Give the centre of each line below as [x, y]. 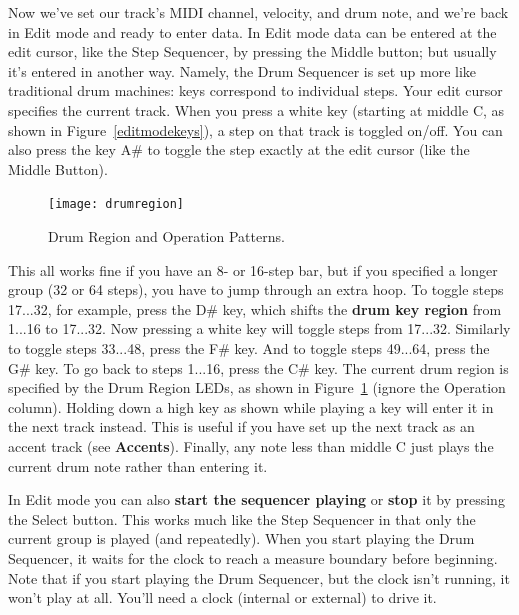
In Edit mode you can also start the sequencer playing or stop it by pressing [256, 499]
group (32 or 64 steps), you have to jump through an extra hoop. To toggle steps [256, 289]
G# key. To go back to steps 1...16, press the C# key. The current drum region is [258, 367]
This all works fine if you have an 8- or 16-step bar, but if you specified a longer [253, 269]
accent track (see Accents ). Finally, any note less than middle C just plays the [251, 445]
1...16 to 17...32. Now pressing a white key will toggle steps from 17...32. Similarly [259, 328]
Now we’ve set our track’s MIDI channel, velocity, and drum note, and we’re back [258, 12]
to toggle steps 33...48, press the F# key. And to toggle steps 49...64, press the [249, 347]
